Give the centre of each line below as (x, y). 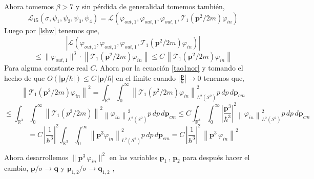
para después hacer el (216, 157)
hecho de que (25, 78)
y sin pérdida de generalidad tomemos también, (150, 6)
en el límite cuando (146, 78)
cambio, (16, 168)
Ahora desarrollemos (36, 157)
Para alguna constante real (46, 68)
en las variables (133, 157)
